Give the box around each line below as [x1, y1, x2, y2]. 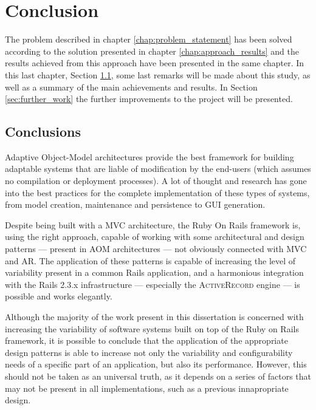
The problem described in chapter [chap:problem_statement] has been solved [5, 33, 292, 46]
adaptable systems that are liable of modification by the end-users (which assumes [5, 162, 311, 175]
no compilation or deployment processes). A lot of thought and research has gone [5, 174, 307, 187]
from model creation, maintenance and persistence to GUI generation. [5, 198, 266, 211]
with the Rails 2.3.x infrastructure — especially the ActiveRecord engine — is [5, 278, 300, 290]
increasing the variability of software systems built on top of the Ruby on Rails [5, 322, 299, 335]
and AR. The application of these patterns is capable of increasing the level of [5, 254, 296, 267]
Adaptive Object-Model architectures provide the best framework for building [5, 150, 294, 163]
